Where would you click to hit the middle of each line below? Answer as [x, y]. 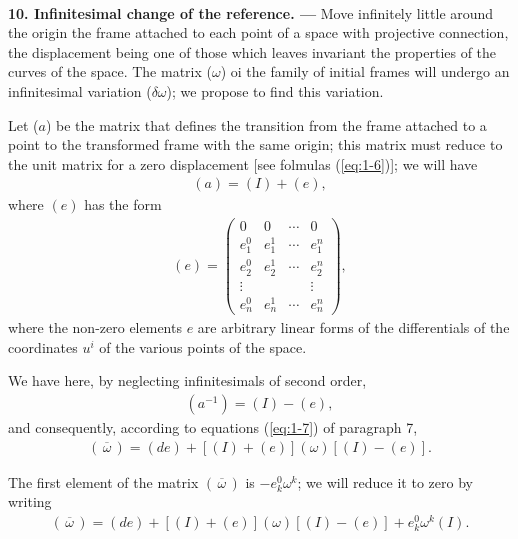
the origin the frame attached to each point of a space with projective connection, [258, 32]
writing [30, 501]
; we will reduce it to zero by [385, 481]
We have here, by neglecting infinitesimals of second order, [187, 380]
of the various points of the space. [203, 346]
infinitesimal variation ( [80, 90]
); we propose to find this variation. [275, 90]
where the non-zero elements [95, 327]
